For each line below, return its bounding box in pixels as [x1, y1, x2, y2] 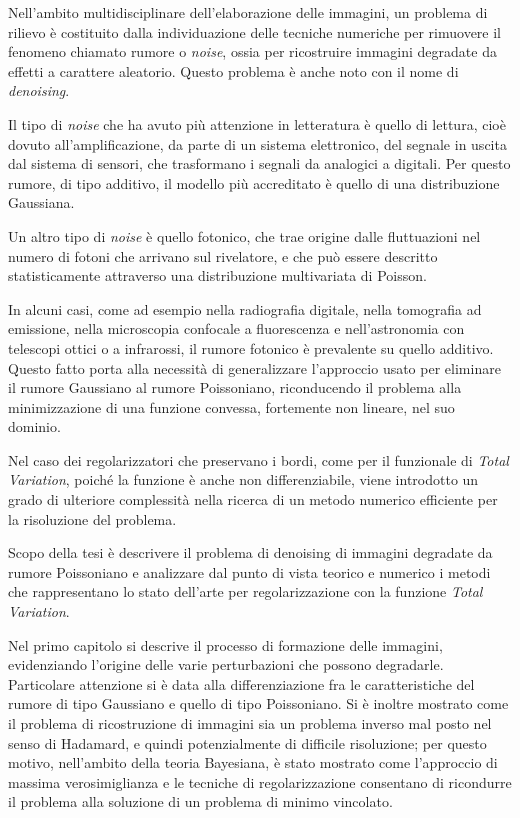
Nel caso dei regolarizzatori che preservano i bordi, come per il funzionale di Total [8, 449, 509, 470]
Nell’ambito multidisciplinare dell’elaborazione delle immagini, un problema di [8, 2, 488, 22]
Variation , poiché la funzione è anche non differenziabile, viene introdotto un [8, 469, 479, 490]
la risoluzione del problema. [8, 508, 177, 529]
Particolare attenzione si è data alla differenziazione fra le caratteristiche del [8, 673, 475, 694]
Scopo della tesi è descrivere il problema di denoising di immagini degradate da [8, 542, 493, 563]
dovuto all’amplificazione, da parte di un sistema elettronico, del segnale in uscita [8, 133, 507, 154]
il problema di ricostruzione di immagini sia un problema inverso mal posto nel [8, 713, 492, 733]
